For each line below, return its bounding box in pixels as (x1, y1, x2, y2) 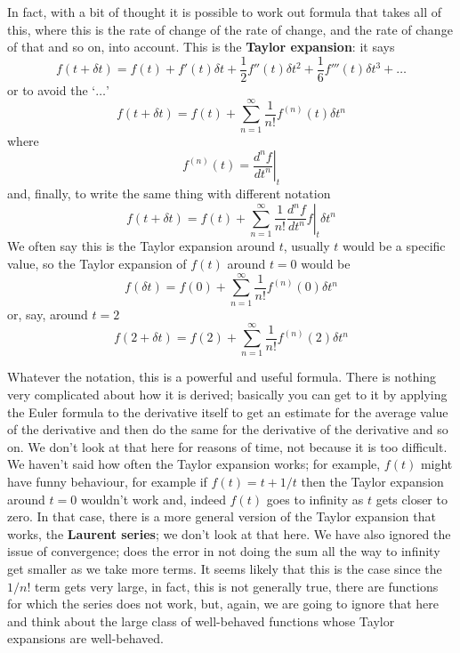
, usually (283, 237, 330, 255)
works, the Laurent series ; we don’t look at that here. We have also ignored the (7, 524, 451, 543)
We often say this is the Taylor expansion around (7, 237, 276, 255)
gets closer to (375, 489, 448, 508)
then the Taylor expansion (301, 472, 444, 490)
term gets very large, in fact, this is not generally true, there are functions (34, 576, 439, 595)
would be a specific (342, 237, 446, 255)
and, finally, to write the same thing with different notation (7, 183, 331, 202)
